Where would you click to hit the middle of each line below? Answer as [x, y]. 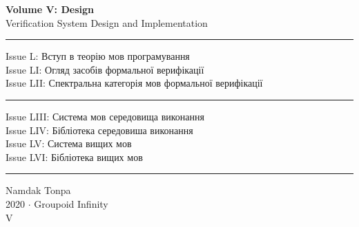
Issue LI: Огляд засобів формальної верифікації [105, 69]
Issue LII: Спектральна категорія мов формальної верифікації [134, 83]
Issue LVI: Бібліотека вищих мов [74, 156]
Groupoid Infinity [71, 203]
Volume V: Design [50, 9]
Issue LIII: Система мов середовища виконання [105, 116]
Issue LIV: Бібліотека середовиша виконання [99, 130]
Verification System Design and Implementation [107, 22]
